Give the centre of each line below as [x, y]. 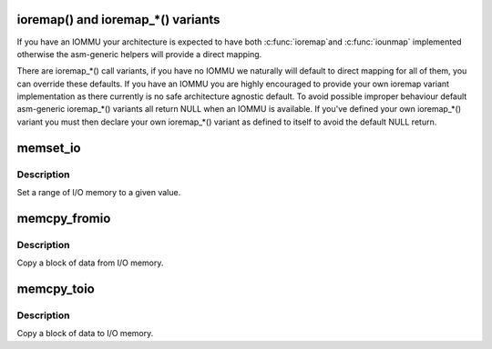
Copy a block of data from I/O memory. [90, 263]
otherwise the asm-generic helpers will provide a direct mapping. [139, 54]
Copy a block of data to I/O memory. [85, 334]
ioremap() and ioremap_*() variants [118, 20]
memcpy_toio [56, 289]
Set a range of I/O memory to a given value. [99, 193]
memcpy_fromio [64, 218]
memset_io [49, 148]
